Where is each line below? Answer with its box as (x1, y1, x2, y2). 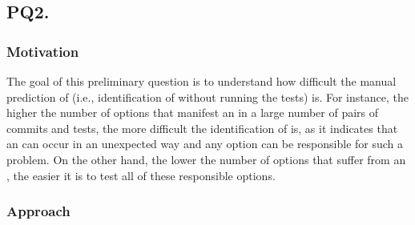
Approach (6, 201, 71, 221)
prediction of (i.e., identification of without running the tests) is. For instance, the (6, 88, 409, 105)
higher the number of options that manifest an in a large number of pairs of (6, 104, 379, 121)
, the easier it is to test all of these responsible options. (6, 167, 276, 183)
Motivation (6, 41, 79, 61)
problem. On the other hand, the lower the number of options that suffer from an (6, 151, 406, 167)
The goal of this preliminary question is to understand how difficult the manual (6, 73, 397, 89)
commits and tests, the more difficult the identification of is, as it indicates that (6, 119, 398, 136)
